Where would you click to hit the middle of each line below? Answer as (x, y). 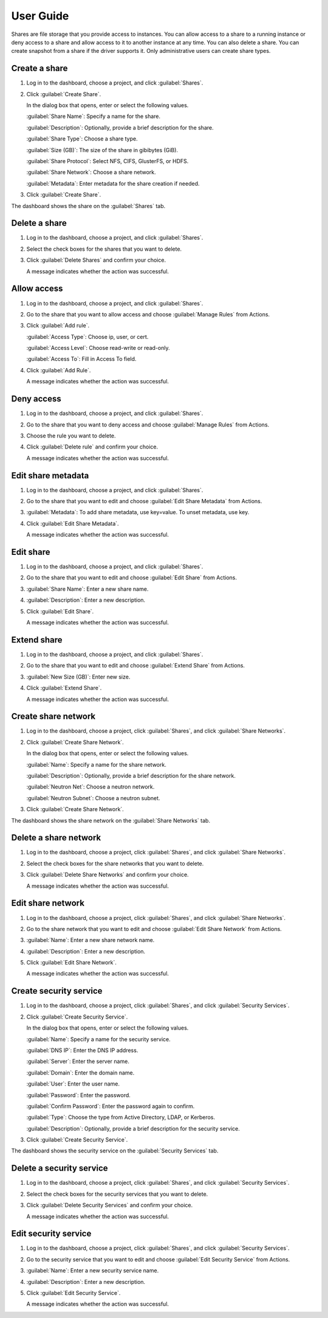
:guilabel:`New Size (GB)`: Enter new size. (78, 677)
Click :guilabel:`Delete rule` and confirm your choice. (92, 447)
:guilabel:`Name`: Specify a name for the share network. (96, 764)
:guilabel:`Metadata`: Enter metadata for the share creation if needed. (113, 183)
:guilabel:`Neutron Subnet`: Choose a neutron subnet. (93, 798)
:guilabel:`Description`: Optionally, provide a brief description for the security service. (133, 1128)
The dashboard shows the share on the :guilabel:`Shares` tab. (88, 206)
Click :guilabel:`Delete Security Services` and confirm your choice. (110, 1205)
